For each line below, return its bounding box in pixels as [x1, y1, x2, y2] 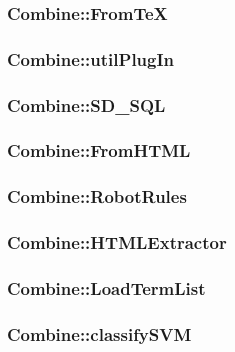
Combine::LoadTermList [7, 275, 206, 300]
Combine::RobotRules [7, 184, 187, 209]
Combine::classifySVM [7, 321, 192, 346]
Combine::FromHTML [7, 138, 191, 163]
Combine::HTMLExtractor [7, 230, 227, 255]
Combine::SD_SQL [7, 92, 166, 117]
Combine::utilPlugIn [7, 46, 175, 71]
